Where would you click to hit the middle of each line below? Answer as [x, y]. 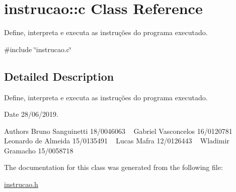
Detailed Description [59, 76]
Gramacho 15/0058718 [39, 150]
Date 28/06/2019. [31, 114]
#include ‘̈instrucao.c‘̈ [38, 49]
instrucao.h [21, 184]
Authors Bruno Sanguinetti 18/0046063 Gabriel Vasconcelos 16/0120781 [118, 131]
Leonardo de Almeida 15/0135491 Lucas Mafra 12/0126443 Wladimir [117, 141]
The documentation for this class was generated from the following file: [113, 167]
